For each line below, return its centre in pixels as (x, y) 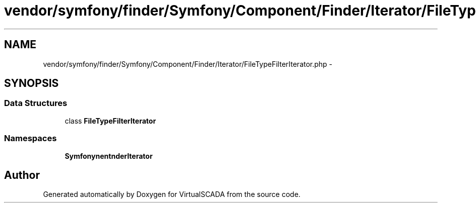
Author (22, 175)
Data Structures (36, 103)
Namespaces (31, 138)
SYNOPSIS (32, 83)
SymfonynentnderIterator (109, 156)
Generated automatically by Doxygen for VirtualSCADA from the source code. (172, 194)
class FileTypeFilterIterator (110, 121)
